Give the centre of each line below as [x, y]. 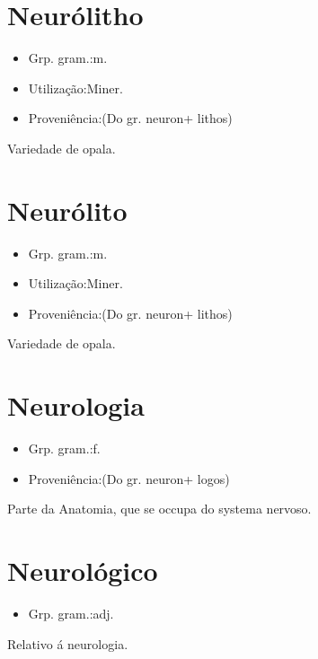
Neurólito [67, 210]
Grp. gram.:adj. [71, 614]
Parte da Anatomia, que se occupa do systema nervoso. [159, 509]
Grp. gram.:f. [64, 448]
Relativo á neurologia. [68, 643]
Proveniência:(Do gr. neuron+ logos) [129, 478]
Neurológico [83, 571]
